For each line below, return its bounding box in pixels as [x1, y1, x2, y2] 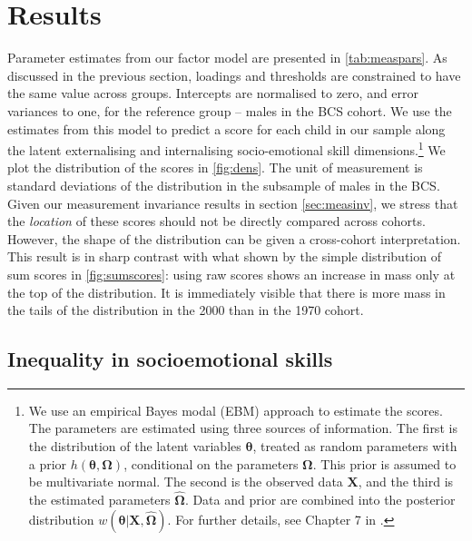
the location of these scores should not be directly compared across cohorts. [7, 211, 426, 231]
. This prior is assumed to [312, 454, 457, 473]
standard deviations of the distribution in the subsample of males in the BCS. [7, 175, 440, 194]
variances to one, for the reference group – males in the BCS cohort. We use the [7, 101, 452, 120]
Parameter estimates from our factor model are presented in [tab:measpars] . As [7, 48, 447, 67]
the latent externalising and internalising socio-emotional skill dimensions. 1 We [7, 138, 446, 159]
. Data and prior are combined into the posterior [184, 490, 456, 509]
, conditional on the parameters [123, 454, 299, 473]
